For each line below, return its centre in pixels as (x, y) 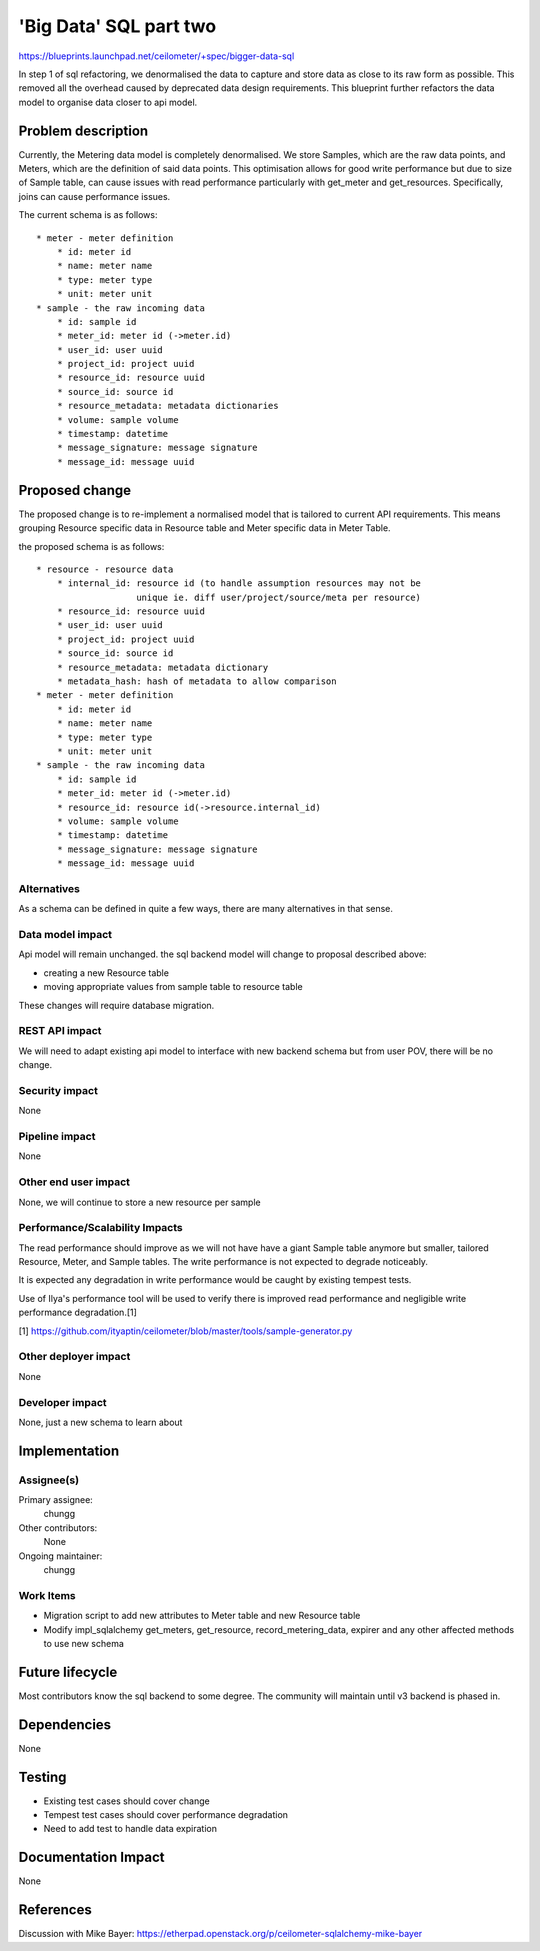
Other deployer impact (74, 1357)
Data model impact (65, 935)
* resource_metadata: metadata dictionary (162, 667)
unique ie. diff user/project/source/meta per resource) (279, 597)
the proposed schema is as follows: (91, 546)
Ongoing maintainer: (60, 1556)
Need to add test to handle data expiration (130, 1829)
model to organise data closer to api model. (108, 102)
